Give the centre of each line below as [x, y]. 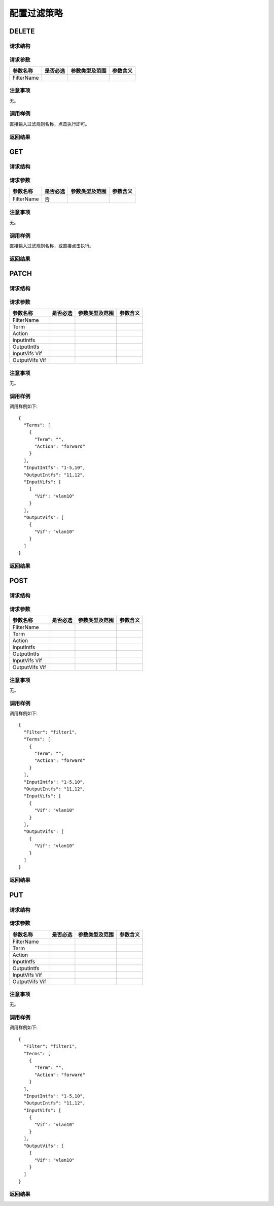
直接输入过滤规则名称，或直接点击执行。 [52, 246]
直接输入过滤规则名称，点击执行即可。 [49, 124]
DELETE [22, 31]
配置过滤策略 [36, 13]
